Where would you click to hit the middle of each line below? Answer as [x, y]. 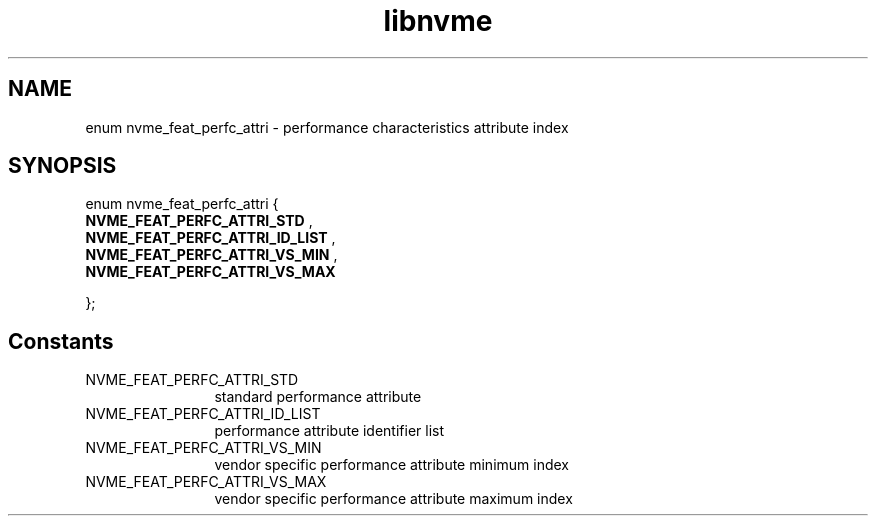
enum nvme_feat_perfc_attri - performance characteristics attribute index [327, 127]
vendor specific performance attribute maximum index [393, 499]
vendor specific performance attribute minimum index [391, 465]
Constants [61, 341]
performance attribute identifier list [329, 431]
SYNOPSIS [62, 166]
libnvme [438, 21]
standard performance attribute [318, 397]
